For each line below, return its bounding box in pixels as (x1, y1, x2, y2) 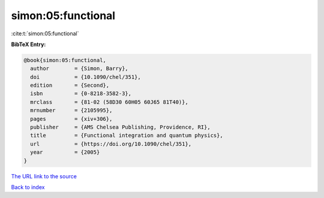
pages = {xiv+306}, (30, 115, 113, 122)
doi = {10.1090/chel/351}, (30, 74, 141, 80)
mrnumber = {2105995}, (30, 107, 113, 114)
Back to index (11, 183, 45, 191)
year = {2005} (30, 149, 100, 156)
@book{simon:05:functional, (23, 57, 106, 63)
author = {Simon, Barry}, (30, 65, 128, 72)
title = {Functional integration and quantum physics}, (30, 132, 223, 139)
